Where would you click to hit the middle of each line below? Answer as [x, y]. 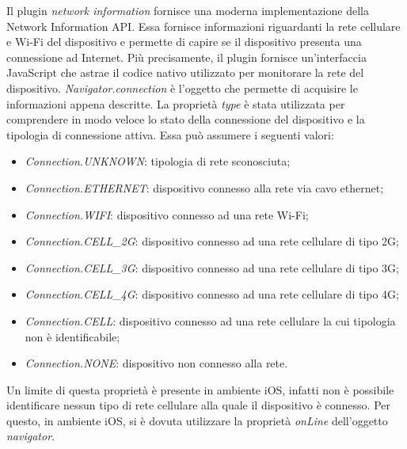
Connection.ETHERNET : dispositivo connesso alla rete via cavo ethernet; [204, 187]
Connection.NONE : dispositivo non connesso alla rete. [156, 363]
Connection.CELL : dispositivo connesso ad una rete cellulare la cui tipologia [210, 320]
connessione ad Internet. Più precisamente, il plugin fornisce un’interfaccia [186, 57]
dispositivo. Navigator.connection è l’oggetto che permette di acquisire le [182, 88]
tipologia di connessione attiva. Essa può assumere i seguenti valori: [170, 134]
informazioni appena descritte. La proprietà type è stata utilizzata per [176, 103]
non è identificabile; [72, 336]
